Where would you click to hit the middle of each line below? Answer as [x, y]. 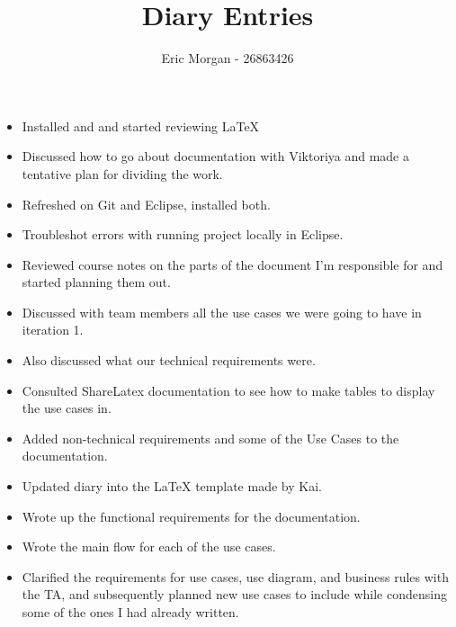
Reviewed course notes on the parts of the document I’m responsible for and [232, 264]
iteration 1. [53, 330]
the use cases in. [67, 408]
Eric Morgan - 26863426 [228, 58]
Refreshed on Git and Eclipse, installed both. [146, 204]
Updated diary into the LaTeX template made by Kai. [172, 486]
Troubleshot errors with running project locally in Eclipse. [183, 234]
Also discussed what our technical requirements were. [169, 360]
